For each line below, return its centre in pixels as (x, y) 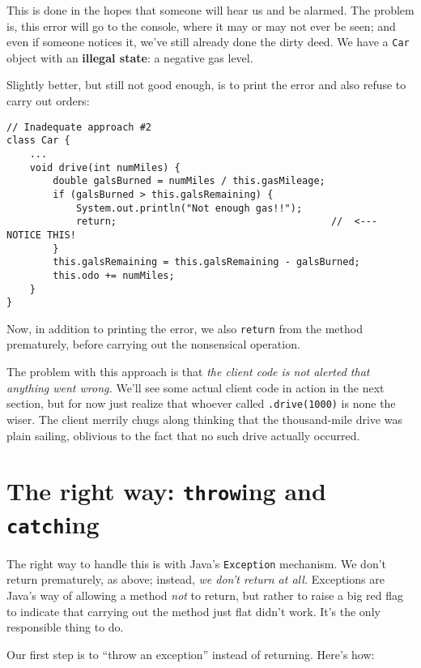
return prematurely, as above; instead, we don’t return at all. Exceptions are (196, 579)
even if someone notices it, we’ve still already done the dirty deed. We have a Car (208, 42)
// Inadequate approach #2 (79, 127)
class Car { (38, 141)
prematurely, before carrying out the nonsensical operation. (153, 344)
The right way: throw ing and (166, 491)
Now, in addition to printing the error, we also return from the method (185, 328)
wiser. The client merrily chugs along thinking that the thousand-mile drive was (204, 419)
